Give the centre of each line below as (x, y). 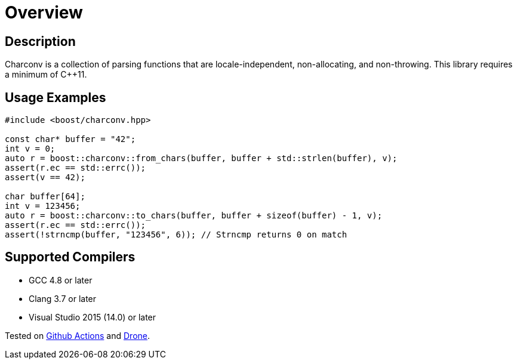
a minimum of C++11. (46, 75)
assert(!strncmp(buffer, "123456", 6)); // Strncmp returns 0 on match (176, 235)
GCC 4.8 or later (61, 280)
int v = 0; (30, 149)
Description (40, 41)
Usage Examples (56, 97)
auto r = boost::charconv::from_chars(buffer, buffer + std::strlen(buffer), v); (201, 158)
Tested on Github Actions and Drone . (78, 335)
